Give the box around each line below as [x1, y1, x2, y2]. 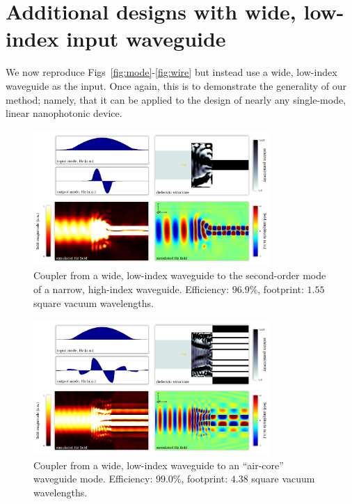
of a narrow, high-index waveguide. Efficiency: [33, 281, 230, 296]
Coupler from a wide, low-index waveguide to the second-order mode [33, 268, 326, 283]
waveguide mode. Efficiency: [33, 471, 153, 486]
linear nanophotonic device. [6, 106, 122, 120]
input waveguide [66, 24, 226, 53]
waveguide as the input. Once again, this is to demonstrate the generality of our [6, 78, 347, 93]
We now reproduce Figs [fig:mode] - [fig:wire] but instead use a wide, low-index [6, 65, 337, 79]
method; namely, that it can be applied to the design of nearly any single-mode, [6, 92, 346, 107]
